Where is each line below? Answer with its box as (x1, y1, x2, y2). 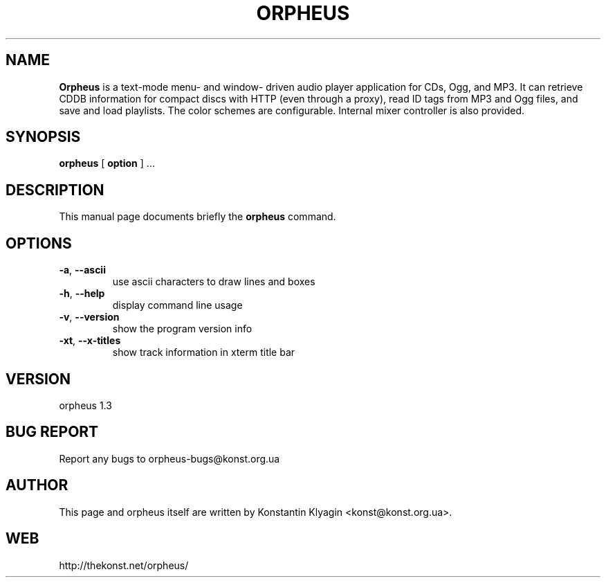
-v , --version (59, 311, 120, 323)
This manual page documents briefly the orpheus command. (59, 210, 336, 223)
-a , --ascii (59, 264, 106, 276)
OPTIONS (6, 234, 72, 252)
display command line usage (112, 299, 243, 312)
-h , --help (59, 287, 105, 300)
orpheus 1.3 (59, 399, 112, 411)
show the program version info (112, 323, 252, 335)
